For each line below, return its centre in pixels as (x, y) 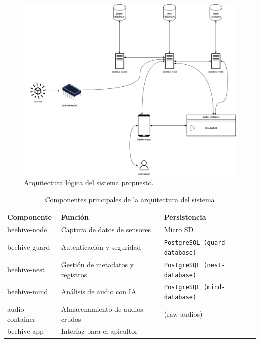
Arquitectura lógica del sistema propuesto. (89, 183)
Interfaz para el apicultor (99, 331)
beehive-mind (28, 292)
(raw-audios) (183, 314)
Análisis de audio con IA (99, 292)
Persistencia (185, 217)
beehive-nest (26, 269)
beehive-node (27, 230)
